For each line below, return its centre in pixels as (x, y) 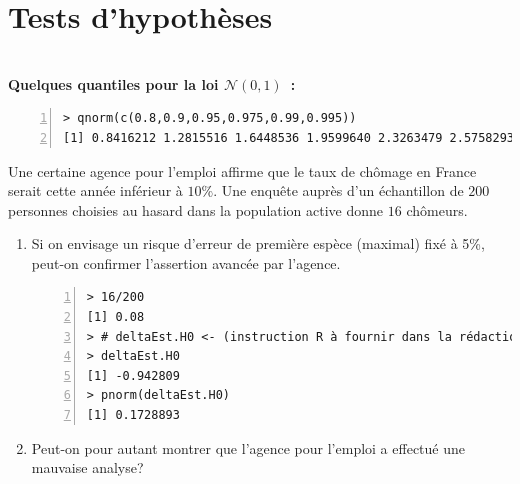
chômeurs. (437, 209)
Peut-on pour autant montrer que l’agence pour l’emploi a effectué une (248, 447)
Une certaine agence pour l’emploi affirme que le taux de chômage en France (242, 170)
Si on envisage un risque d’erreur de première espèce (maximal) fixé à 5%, (258, 243)
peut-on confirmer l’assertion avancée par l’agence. (186, 262)
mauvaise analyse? (87, 467)
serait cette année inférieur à (95, 190)
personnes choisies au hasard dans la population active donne (196, 209)
